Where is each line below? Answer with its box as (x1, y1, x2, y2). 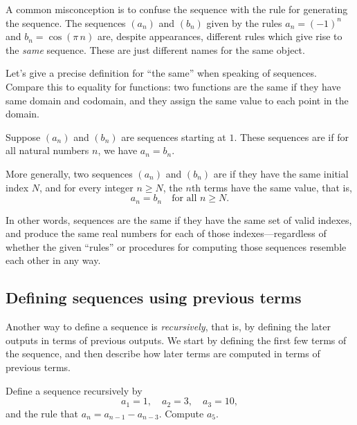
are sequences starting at (121, 129, 226, 144)
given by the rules (206, 15, 282, 30)
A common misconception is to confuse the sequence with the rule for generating (6, 2, 348, 16)
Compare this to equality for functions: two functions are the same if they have (6, 79, 341, 93)
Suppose (6, 129, 41, 144)
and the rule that (6, 406, 79, 420)
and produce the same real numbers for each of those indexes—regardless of (6, 226, 327, 240)
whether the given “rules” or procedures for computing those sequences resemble (6, 239, 347, 254)
